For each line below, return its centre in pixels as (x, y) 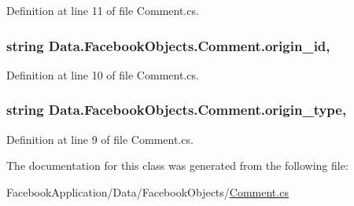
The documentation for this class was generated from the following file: (177, 166)
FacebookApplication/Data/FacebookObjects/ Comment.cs (147, 191)
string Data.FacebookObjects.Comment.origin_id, (168, 45)
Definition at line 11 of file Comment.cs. (103, 10)
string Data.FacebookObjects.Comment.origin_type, (177, 110)
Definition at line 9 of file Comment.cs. (100, 139)
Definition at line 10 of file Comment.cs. (103, 74)
